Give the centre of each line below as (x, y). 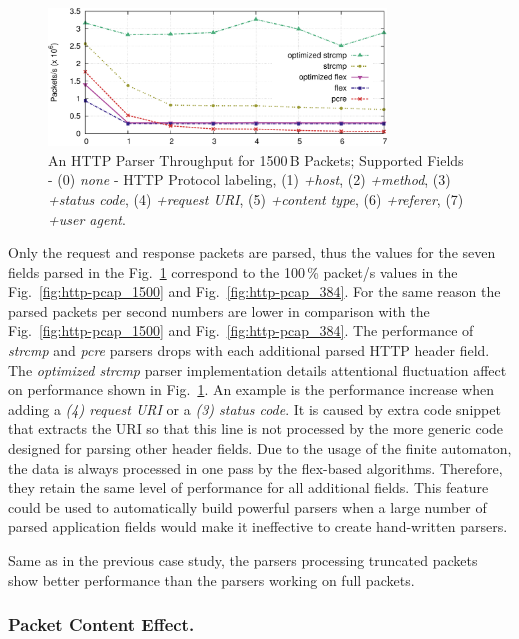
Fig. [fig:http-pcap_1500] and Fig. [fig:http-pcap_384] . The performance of (241, 330)
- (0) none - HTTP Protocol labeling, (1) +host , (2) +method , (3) (249, 179)
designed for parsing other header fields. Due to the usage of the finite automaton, (260, 448)
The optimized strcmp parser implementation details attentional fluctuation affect (257, 369)
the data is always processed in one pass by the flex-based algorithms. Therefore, (255, 467)
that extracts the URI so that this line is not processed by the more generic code (256, 428)
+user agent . (87, 218)
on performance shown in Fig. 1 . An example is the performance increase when (251, 389)
